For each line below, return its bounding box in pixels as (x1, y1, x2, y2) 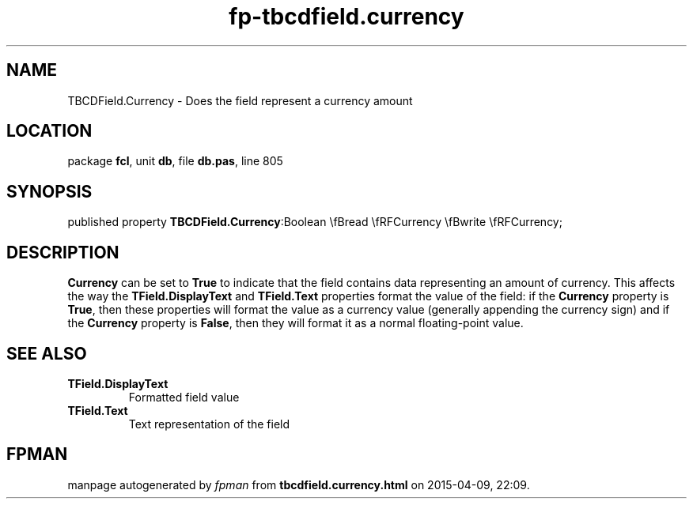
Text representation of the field (128, 416, 290, 431)
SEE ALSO (6, 343, 87, 364)
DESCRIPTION (6, 242, 119, 262)
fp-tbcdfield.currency (229, 3, 464, 30)
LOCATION (6, 121, 93, 141)
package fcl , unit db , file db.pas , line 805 (67, 154, 283, 168)
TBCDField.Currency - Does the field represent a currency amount (67, 93, 413, 107)
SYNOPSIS (6, 181, 93, 202)
